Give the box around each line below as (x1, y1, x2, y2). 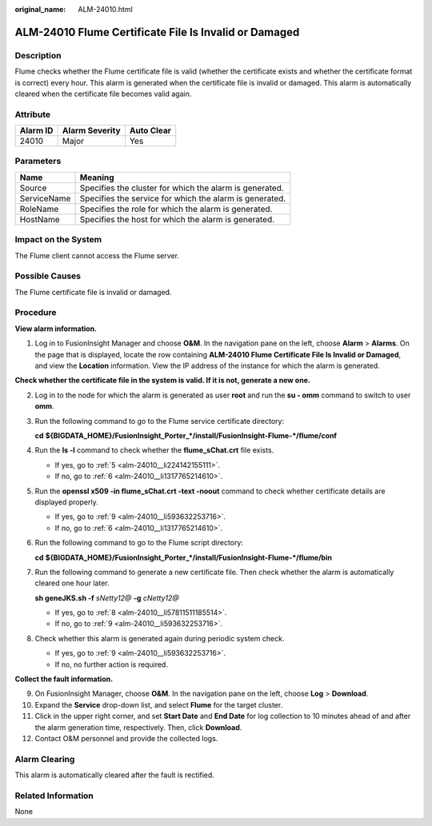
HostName (19, 213, 60, 225)
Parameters (14, 156, 62, 167)
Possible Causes (14, 270, 82, 281)
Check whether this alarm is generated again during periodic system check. (34, 633, 285, 643)
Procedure (14, 307, 57, 318)
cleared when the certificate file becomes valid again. (14, 89, 192, 98)
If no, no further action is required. (54, 660, 168, 669)
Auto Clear (129, 125, 172, 136)
